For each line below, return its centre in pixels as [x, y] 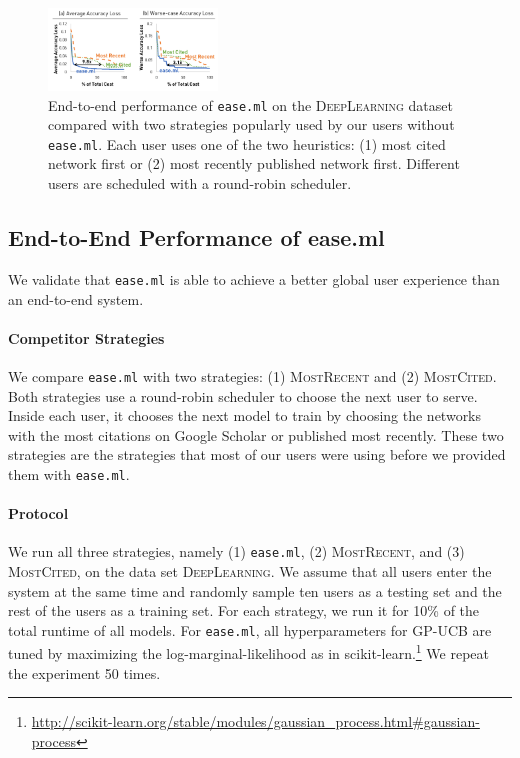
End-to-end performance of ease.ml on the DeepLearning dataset [250, 104]
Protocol [38, 513]
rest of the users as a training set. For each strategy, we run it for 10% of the [244, 610]
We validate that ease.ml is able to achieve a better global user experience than [254, 278]
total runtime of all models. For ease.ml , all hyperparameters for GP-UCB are [250, 629]
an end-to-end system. [76, 298]
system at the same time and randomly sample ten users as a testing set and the [255, 590]
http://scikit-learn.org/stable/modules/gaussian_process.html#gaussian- [255, 721]
